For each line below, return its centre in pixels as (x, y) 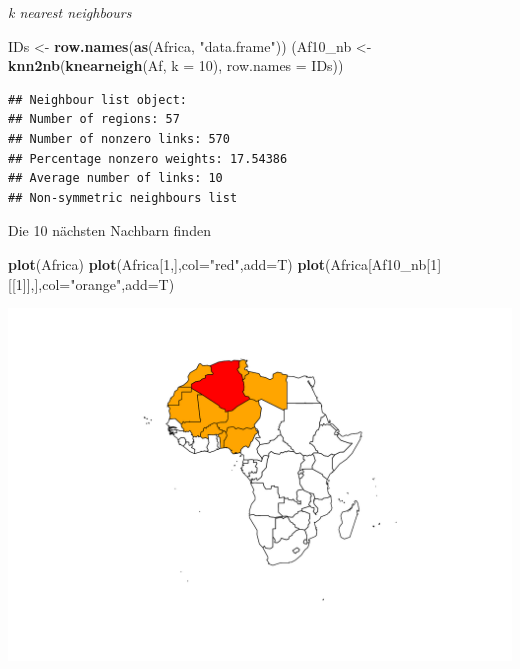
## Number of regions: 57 (94, 119)
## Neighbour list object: (97, 99)
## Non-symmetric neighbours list (123, 197)
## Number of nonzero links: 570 (119, 138)
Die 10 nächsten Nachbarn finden (109, 230)
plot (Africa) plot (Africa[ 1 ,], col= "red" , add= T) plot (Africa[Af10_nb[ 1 (223, 263)
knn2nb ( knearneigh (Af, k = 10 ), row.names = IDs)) (176, 65)
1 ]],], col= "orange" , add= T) (95, 283)
